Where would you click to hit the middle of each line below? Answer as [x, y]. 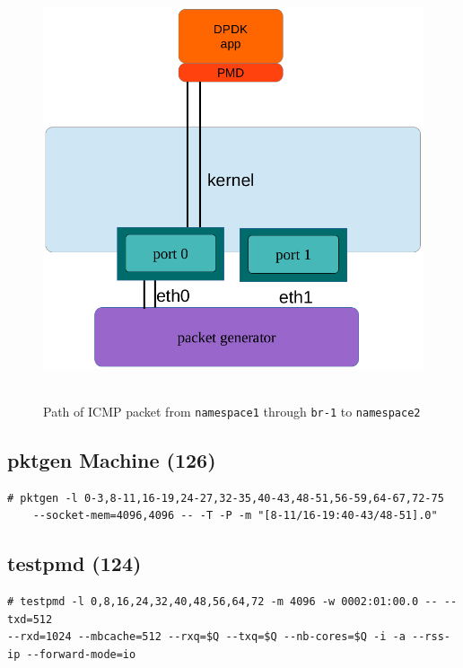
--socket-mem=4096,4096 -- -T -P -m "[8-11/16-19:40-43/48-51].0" [235, 516]
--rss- [431, 637]
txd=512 [30, 619]
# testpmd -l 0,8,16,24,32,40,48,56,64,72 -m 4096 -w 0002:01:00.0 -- [223, 602]
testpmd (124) [74, 563]
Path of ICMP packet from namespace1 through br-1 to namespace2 [232, 411]
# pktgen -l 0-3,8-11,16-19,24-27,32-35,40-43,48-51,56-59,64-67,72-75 [226, 498]
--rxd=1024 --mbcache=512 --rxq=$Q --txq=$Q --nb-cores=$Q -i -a [206, 637]
